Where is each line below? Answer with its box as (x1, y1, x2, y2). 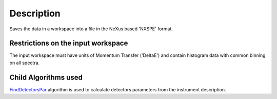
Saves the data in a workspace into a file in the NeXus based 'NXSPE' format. (9, 26, 173, 32)
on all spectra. (9, 60, 40, 66)
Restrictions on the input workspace (9, 39, 128, 48)
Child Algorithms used (9, 73, 83, 82)
